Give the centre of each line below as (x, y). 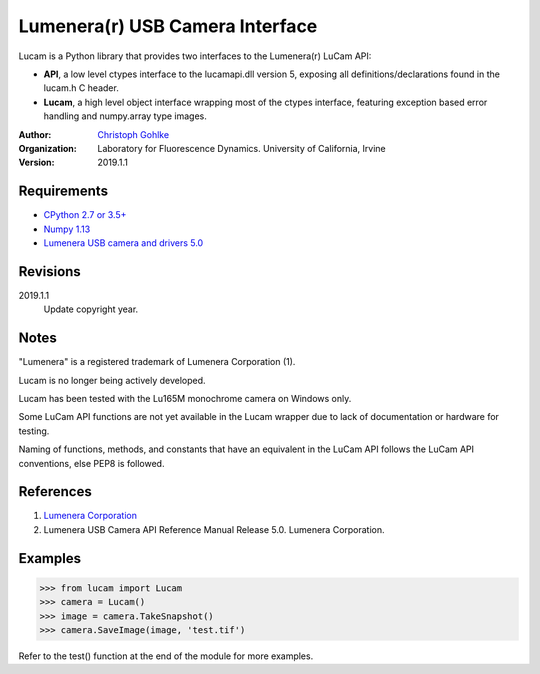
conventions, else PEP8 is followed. (91, 463)
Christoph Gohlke (133, 134)
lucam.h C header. (81, 88)
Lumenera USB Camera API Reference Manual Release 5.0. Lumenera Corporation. (214, 529)
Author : (35, 134)
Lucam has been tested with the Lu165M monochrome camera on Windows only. (185, 398)
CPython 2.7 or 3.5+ (85, 215)
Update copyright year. (91, 309)
